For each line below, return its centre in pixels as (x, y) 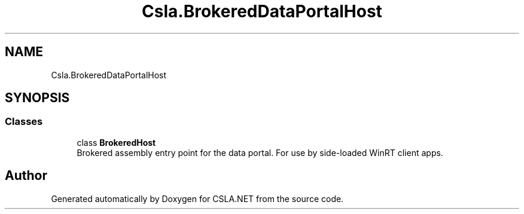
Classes (24, 122)
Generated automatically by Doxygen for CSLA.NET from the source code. (197, 198)
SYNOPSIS (37, 98)
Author (26, 176)
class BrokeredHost (116, 142)
